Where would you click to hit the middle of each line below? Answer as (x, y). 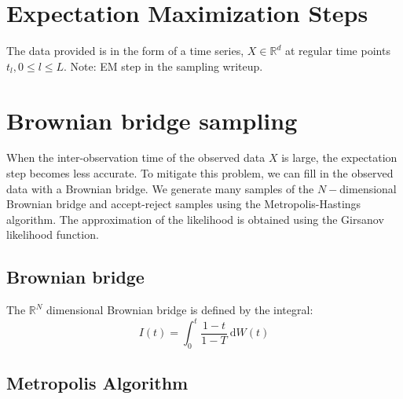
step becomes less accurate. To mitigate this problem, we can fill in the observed (200, 173)
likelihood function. (53, 234)
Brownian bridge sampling (152, 120)
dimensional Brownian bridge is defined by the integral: (180, 310)
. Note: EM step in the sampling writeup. (163, 66)
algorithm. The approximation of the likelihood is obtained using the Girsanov (195, 219)
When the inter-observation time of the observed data (136, 157)
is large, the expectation (339, 157)
